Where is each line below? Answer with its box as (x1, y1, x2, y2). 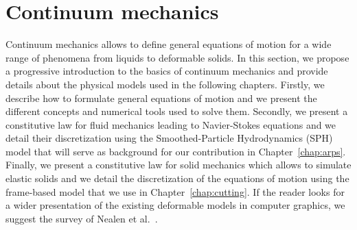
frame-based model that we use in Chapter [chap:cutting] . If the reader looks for (5, 184, 345, 199)
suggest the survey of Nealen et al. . (5, 211, 158, 225)
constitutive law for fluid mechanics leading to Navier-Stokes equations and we (5, 117, 336, 131)
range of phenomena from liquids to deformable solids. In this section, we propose (5, 50, 349, 64)
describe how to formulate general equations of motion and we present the (5, 90, 317, 105)
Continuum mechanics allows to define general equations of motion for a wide (5, 37, 332, 51)
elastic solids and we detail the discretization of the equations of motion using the (5, 171, 349, 186)
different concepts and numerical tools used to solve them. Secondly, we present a (5, 104, 348, 118)
